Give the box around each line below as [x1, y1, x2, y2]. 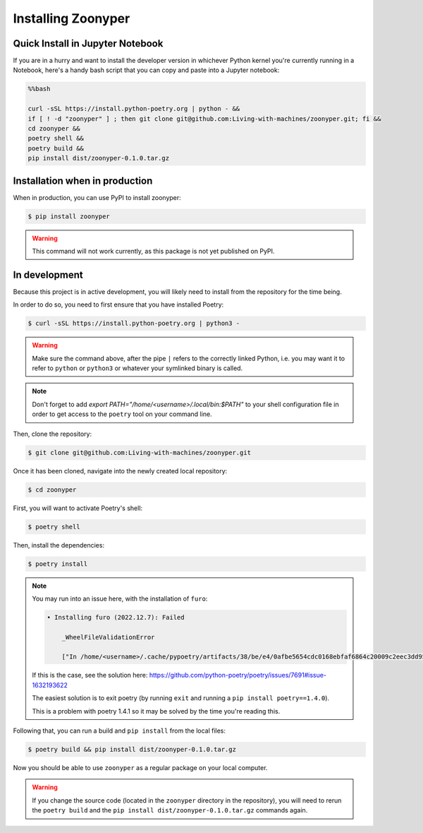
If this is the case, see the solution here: [32, 671, 148, 680]
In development [13, 268, 84, 280]
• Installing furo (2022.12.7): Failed [47, 613, 185, 621]
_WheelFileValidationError [61, 633, 155, 641]
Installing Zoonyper [13, 11, 130, 26]
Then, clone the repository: [13, 430, 92, 438]
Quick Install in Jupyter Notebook [13, 37, 164, 49]
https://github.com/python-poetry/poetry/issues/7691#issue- [149, 671, 327, 680]
